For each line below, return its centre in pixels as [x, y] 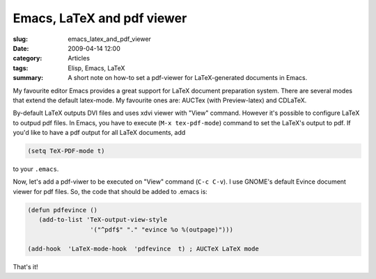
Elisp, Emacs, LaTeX [96, 68]
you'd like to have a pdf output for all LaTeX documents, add [99, 133]
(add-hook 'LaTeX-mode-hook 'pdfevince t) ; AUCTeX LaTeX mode [143, 249]
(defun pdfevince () [62, 210]
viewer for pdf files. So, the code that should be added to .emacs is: [110, 191]
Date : [21, 48]
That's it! [25, 267]
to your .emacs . [36, 169]
